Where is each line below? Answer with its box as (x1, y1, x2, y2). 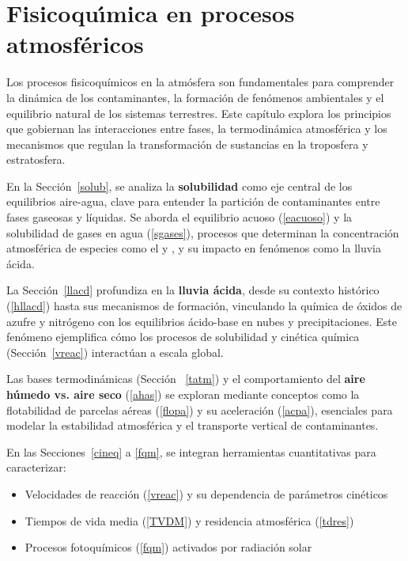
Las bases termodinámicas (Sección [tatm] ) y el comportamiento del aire (6, 370, 365, 387)
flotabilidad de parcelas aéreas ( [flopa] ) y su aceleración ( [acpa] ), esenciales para (6, 401, 393, 418)
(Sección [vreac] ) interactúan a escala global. (6, 343, 224, 360)
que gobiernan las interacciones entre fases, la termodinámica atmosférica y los (6, 120, 387, 137)
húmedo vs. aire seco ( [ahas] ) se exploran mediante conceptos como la (6, 386, 360, 402)
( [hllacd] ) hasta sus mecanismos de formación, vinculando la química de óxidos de (6, 298, 402, 314)
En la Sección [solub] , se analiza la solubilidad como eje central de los (6, 177, 353, 194)
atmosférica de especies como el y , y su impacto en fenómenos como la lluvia (6, 240, 381, 256)
